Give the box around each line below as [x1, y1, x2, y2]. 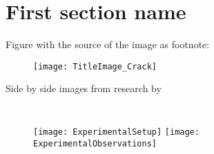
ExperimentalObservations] [33, 138, 157, 148]
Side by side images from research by [6, 81, 162, 96]
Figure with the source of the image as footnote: [6, 37, 210, 52]
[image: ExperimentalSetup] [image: [33, 126, 200, 137]
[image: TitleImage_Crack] [33, 61, 157, 71]
